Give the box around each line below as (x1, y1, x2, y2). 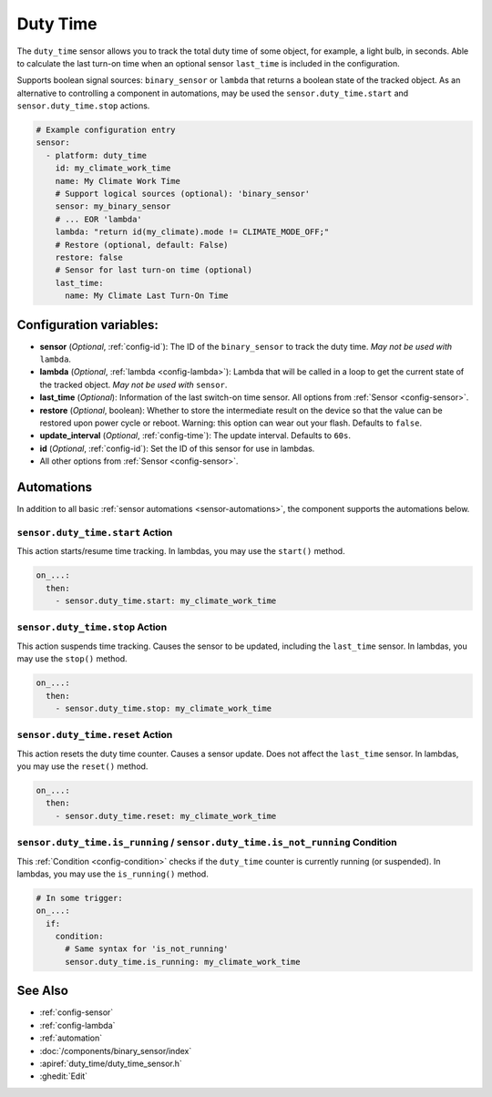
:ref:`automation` (39, 1032, 103, 1043)
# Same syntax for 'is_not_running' (65, 944, 229, 954)
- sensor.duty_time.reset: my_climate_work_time (55, 811, 277, 821)
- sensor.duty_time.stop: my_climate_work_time (55, 702, 272, 713)
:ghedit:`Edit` (39, 1071, 88, 1082)
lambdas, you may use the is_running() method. (16, 868, 209, 879)
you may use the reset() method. (16, 761, 149, 772)
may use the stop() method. (16, 653, 128, 664)
